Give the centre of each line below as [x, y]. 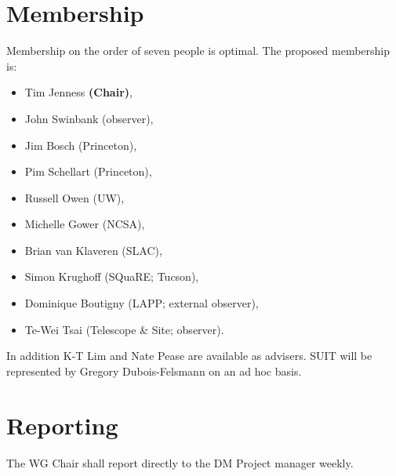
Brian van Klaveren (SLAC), [93, 250]
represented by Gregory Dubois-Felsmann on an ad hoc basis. [154, 371]
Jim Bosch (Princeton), [81, 145]
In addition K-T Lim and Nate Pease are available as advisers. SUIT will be [189, 356]
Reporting [62, 425]
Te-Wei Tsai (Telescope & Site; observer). [124, 329]
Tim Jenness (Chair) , [78, 92]
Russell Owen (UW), [74, 197]
